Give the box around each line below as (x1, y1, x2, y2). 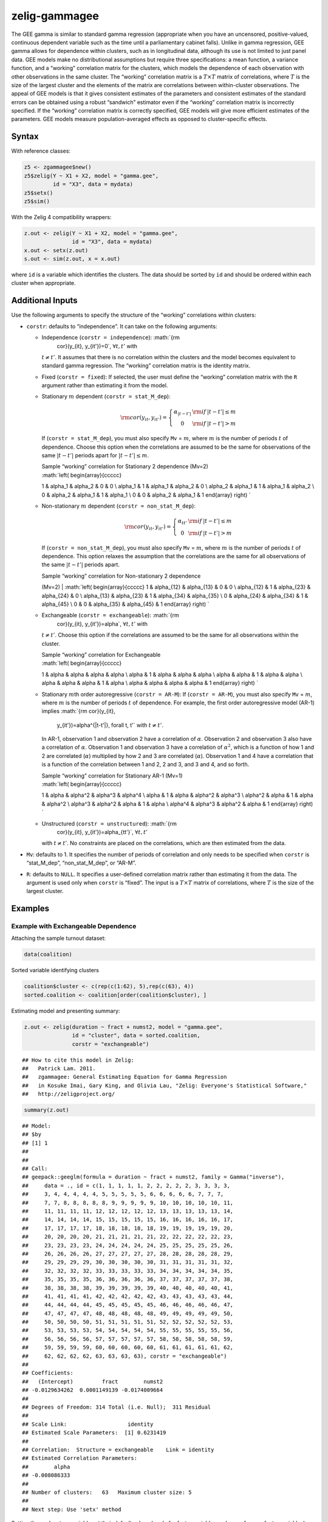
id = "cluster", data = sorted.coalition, (72, 1032, 200, 1039)
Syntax (11, 132, 39, 142)
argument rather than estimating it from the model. (41, 382, 168, 389)
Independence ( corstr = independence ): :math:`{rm (41, 334, 180, 341)
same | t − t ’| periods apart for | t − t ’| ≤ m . (41, 451, 149, 459)
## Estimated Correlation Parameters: (22, 1455, 138, 1462)
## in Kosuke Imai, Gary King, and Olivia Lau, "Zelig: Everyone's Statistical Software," (22, 1082, 307, 1089)
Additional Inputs (11, 295, 78, 306)
